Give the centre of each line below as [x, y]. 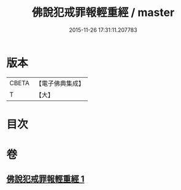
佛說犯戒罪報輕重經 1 [45, 179]
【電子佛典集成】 [60, 83]
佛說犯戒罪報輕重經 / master [103, 13]
